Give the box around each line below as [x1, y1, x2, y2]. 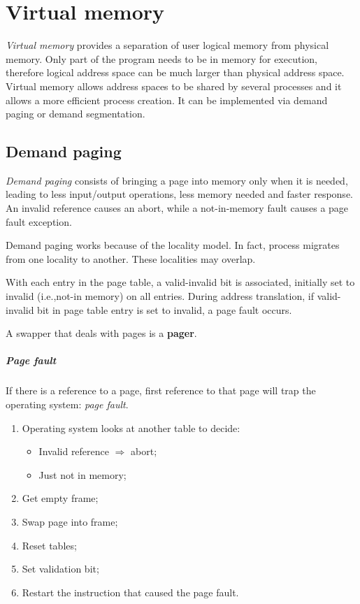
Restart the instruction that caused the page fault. [22, 584, 239, 599]
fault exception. [6, 214, 72, 229]
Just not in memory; [38, 467, 127, 482]
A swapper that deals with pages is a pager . [6, 326, 197, 340]
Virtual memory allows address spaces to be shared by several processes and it [6, 78, 342, 93]
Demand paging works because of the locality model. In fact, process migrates [6, 238, 340, 252]
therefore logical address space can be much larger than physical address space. [6, 65, 345, 80]
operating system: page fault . [6, 396, 129, 411]
